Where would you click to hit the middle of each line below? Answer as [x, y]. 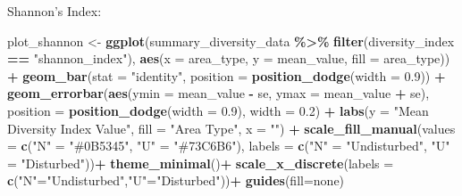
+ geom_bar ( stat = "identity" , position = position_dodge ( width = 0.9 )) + [227, 75]
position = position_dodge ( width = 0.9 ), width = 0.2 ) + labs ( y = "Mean [218, 110]
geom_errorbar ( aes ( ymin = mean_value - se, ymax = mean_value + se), [218, 93]
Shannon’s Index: [55, 11]
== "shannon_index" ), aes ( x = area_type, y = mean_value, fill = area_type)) [229, 58]
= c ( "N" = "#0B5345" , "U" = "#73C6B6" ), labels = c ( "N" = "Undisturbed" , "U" [229, 146]
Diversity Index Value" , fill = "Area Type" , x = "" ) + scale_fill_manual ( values [231, 128]
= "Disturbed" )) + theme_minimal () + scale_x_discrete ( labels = [201, 163]
